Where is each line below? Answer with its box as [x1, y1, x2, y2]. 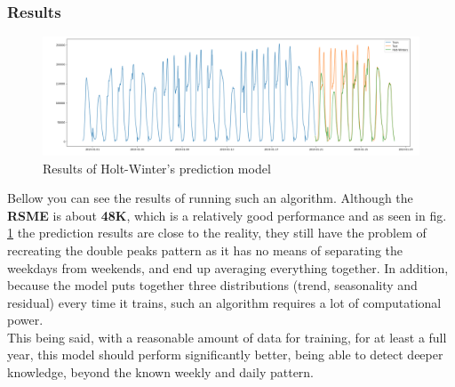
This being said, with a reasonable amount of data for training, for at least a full [7, 327, 447, 346]
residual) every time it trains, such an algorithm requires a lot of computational [7, 293, 442, 311]
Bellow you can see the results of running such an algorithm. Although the [7, 189, 413, 207]
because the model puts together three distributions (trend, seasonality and [7, 276, 418, 294]
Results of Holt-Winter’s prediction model [43, 158, 271, 177]
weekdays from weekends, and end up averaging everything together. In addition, [7, 258, 449, 277]
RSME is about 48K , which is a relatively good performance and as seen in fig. [7, 206, 447, 224]
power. [7, 310, 44, 329]
